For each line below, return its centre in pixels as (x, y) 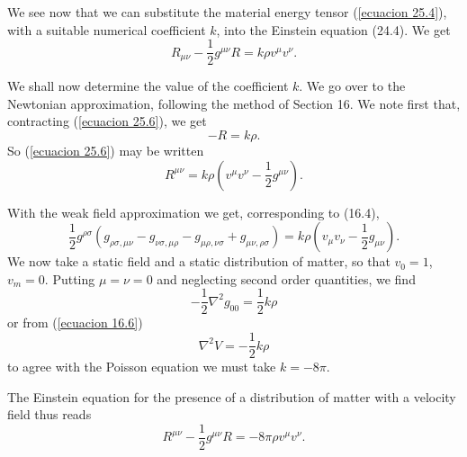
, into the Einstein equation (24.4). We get (333, 29)
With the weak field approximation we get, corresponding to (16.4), (193, 212)
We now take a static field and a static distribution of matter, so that (199, 261)
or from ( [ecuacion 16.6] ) (75, 323)
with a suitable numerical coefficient (107, 29)
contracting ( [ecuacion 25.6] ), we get (107, 121)
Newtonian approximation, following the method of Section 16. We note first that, (234, 103)
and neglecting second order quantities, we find (286, 278)
